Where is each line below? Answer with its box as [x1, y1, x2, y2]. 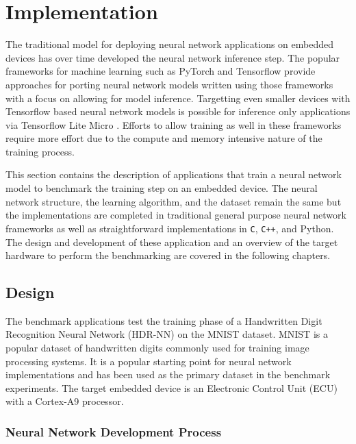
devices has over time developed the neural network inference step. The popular [5, 50, 340, 64]
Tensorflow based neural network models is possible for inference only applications [5, 104, 351, 119]
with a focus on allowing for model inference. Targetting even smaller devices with [5, 90, 351, 105]
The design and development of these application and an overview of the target [5, 234, 338, 249]
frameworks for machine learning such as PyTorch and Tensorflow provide [5, 64, 316, 78]
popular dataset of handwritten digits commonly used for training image [5, 341, 309, 355]
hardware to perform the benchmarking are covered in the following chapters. [5, 248, 331, 262]
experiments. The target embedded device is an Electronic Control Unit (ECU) [5, 380, 338, 395]
